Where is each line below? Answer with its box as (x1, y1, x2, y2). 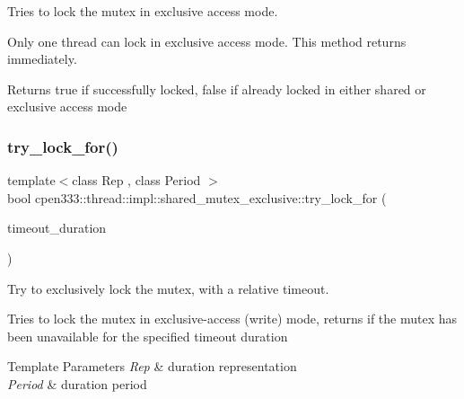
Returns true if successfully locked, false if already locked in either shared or (7, 79, 426, 98)
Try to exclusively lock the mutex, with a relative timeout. (7, 279, 329, 297)
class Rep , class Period (72, 171, 201, 190)
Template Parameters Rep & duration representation (7, 357, 297, 376)
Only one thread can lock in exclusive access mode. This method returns (7, 31, 407, 50)
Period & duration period (7, 374, 147, 393)
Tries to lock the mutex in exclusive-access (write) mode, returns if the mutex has (7, 309, 458, 328)
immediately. (7, 49, 77, 68)
